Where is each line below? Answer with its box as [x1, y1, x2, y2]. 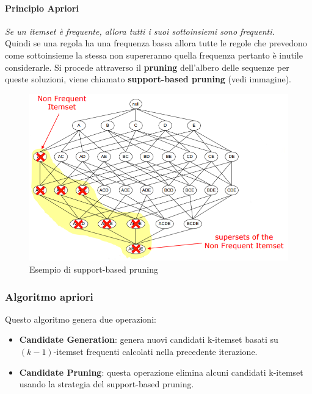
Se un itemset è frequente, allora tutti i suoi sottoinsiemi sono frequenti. [5, 24, 275, 37]
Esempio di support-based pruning [29, 263, 158, 276]
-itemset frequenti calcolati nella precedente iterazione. [53, 345, 258, 358]
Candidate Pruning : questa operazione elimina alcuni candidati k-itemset [19, 365, 303, 378]
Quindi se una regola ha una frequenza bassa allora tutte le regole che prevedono [5, 37, 307, 49]
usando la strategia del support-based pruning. [19, 378, 194, 390]
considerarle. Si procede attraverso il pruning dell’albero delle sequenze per [5, 60, 289, 73]
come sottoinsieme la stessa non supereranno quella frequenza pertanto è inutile [5, 48, 303, 61]
